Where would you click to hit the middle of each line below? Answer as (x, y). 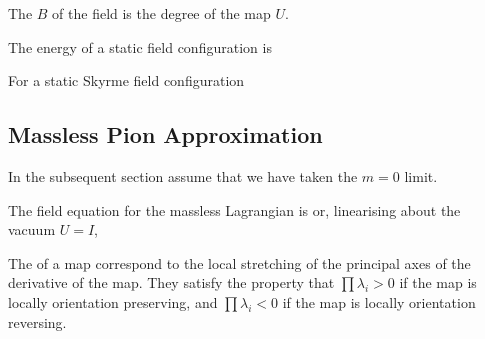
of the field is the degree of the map (161, 13)
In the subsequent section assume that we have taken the (183, 175)
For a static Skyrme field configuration (126, 80)
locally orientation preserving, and (113, 301)
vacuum (32, 229)
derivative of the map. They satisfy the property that (171, 282)
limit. (421, 175)
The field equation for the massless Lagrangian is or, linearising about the (234, 209)
